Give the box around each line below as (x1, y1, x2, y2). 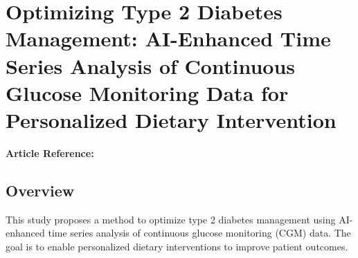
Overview (6, 179, 75, 201)
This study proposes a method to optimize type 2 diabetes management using (6, 212, 336, 226)
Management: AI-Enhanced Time (6, 24, 331, 53)
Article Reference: (6, 145, 94, 160)
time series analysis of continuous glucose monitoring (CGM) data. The (48, 225, 351, 240)
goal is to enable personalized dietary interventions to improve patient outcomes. (6, 239, 348, 253)
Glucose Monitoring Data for (6, 78, 289, 107)
